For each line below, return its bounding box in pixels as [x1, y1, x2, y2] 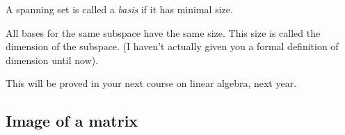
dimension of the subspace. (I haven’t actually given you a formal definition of [6, 39, 339, 54]
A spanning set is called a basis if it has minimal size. [6, 2, 233, 16]
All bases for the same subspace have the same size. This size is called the [6, 25, 321, 40]
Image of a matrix [6, 110, 138, 132]
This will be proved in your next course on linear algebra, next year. [6, 76, 297, 90]
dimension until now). [6, 52, 99, 67]
